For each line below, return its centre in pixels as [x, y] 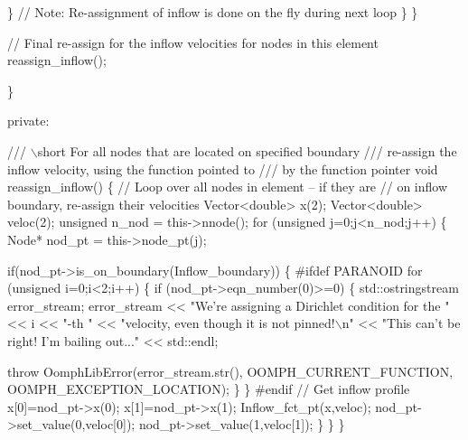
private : [28, 121]
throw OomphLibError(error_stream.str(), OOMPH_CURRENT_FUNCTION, [230, 371]
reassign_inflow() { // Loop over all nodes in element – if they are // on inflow [228, 187]
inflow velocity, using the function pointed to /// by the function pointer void [223, 169]
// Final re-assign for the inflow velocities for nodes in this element [193, 42]
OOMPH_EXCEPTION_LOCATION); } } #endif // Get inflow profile [209, 389]
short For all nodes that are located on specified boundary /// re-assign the [247, 150]
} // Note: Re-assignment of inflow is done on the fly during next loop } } [213, 12]
